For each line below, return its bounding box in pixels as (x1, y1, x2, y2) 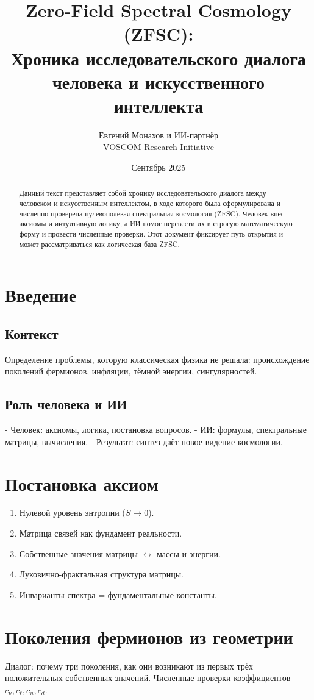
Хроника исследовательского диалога (11, 45, 306, 70)
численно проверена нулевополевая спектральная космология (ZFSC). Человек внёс (19, 208, 285, 218)
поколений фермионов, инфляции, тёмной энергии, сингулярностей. (5, 365, 257, 377)
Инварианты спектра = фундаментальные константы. (19, 588, 217, 601)
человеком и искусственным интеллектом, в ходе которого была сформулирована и (19, 198, 281, 209)
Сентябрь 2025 (131, 161, 186, 174)
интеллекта (113, 93, 204, 118)
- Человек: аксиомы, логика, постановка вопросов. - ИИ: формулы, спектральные (5, 423, 307, 436)
